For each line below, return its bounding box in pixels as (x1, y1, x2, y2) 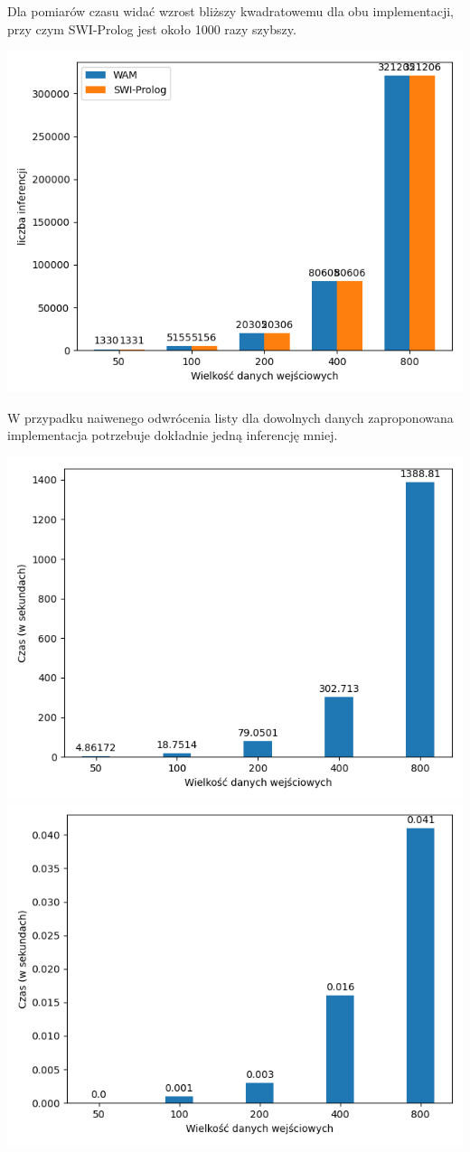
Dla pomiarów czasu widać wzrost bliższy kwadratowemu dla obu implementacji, (7, 2, 455, 20)
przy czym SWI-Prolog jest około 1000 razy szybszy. (7, 19, 296, 38)
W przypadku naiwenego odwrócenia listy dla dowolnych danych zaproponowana (7, 407, 454, 426)
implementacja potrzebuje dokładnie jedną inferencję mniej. (7, 426, 338, 445)
